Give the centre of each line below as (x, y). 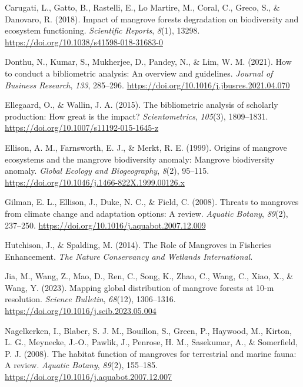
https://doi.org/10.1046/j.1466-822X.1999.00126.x (95, 182)
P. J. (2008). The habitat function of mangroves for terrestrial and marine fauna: (151, 353)
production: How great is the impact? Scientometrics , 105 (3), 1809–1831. (136, 116)
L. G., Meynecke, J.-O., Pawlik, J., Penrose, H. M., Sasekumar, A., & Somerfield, (151, 342)
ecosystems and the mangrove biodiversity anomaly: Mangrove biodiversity (140, 159)
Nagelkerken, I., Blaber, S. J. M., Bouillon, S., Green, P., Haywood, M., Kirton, (148, 330)
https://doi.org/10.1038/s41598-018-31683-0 (84, 42)
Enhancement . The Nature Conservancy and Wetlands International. (129, 256)
